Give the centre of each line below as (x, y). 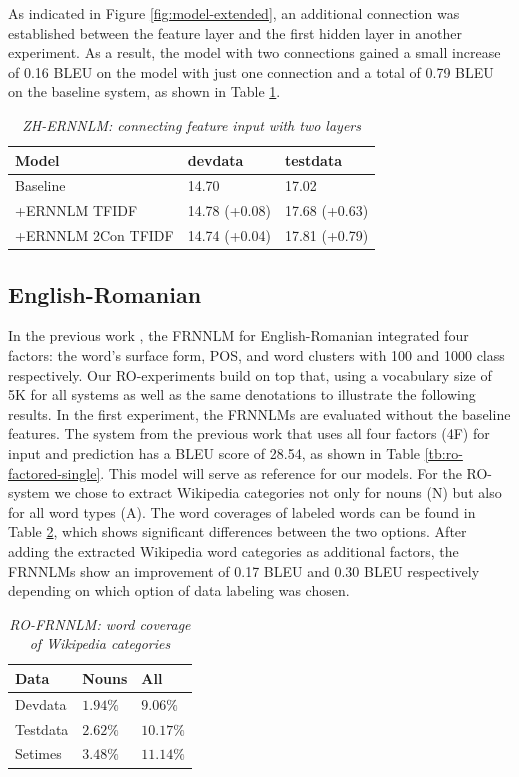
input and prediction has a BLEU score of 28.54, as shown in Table (214, 452)
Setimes (38, 753)
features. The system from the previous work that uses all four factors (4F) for (249, 433)
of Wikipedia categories (100, 643)
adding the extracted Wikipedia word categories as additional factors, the (233, 550)
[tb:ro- (443, 452)
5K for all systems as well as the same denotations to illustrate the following (242, 394)
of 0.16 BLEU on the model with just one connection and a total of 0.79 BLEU (251, 71)
